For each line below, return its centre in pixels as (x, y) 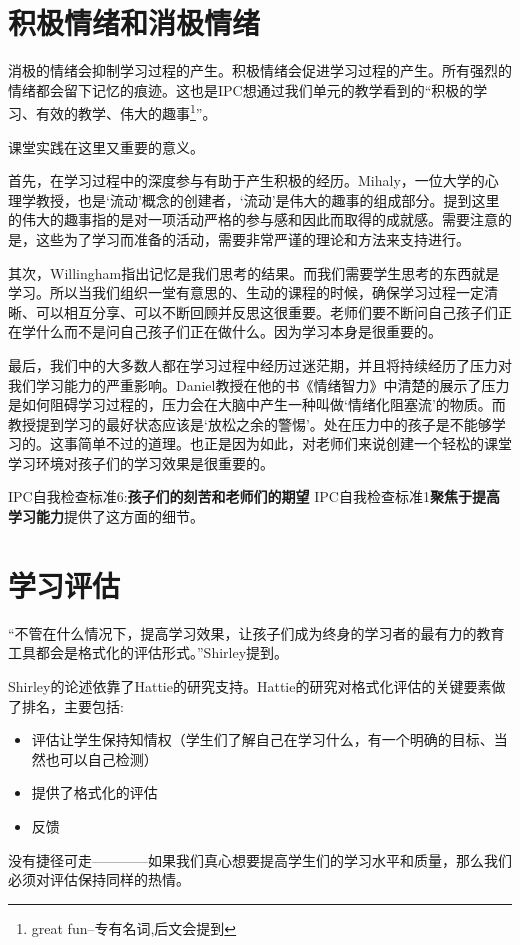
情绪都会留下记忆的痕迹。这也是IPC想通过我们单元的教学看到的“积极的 (241, 89)
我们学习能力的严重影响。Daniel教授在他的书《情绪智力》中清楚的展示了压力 (259, 384)
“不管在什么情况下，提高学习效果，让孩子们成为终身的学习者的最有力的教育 (256, 632)
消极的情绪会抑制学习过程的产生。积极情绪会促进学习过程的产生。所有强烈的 (260, 70)
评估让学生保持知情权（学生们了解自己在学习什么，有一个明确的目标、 (262, 739)
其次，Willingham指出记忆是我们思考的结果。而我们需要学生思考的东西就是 (254, 272)
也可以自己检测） (101, 758)
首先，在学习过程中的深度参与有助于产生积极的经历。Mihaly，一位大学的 (246, 180)
